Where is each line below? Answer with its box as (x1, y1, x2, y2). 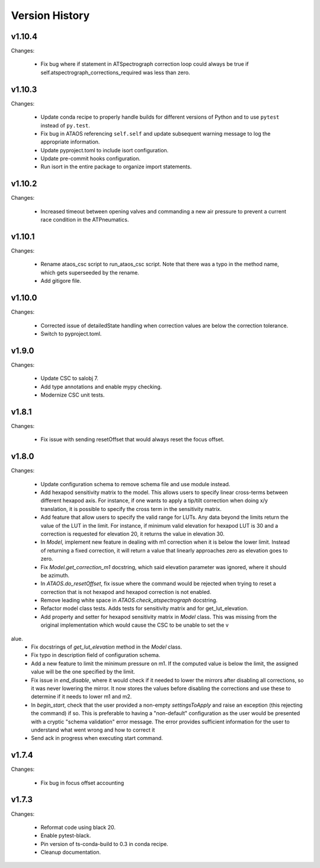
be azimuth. (40, 572, 70, 579)
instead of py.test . (40, 122, 90, 129)
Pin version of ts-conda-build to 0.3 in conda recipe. (40, 840, 168, 847)
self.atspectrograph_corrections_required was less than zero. (40, 69, 190, 76)
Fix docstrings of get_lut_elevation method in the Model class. (31, 643, 183, 650)
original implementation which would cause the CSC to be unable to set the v (40, 621, 229, 628)
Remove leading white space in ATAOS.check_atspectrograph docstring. (40, 596, 218, 604)
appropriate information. (40, 138, 100, 145)
